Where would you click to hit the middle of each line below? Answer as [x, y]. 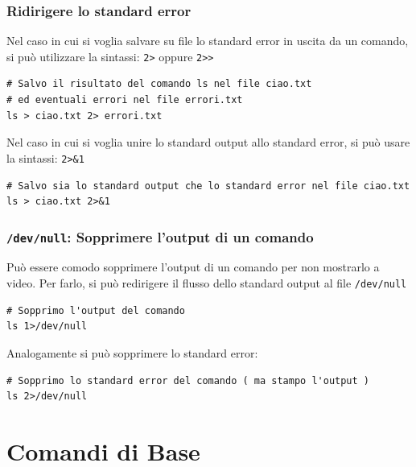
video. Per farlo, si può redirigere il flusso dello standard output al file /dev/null [207, 283]
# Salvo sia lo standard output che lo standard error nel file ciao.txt [208, 186]
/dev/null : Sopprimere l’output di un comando [160, 236]
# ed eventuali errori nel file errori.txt [125, 100]
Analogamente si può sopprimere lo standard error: [132, 352]
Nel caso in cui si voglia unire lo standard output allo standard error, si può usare [208, 142]
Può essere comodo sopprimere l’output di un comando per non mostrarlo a [193, 267]
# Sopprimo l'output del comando [96, 310]
